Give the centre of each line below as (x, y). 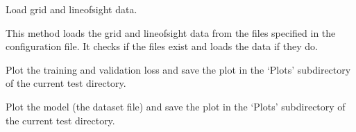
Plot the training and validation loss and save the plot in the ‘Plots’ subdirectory (178, 69)
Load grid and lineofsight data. (71, 9)
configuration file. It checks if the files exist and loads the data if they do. (162, 46)
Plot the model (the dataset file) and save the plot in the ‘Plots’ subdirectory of (176, 106)
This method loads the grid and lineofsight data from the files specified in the (171, 32)
